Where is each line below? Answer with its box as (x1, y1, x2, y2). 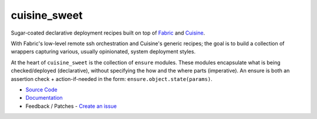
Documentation (25, 94, 63, 101)
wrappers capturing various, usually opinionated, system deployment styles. (11, 48, 196, 55)
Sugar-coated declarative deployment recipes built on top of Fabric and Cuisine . (11, 29, 205, 36)
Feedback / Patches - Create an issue (25, 103, 117, 110)
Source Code (25, 86, 58, 93)
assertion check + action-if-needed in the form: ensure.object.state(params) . (11, 75, 213, 82)
